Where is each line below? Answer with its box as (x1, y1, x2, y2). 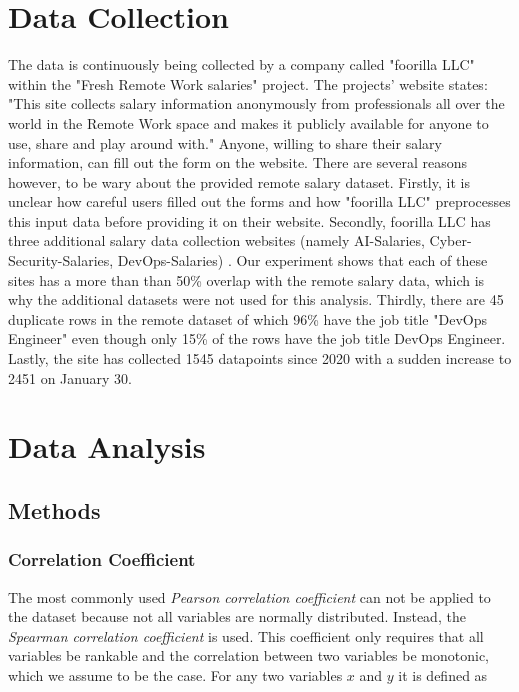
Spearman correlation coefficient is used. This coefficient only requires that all (8, 625, 484, 646)
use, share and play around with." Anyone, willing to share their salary (8, 132, 442, 153)
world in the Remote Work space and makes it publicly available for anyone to (8, 112, 489, 133)
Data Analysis (8, 426, 206, 467)
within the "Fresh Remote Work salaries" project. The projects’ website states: (8, 73, 488, 94)
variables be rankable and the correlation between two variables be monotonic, (8, 645, 490, 666)
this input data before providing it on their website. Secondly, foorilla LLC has (8, 210, 491, 231)
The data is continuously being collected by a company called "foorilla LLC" (8, 54, 475, 75)
